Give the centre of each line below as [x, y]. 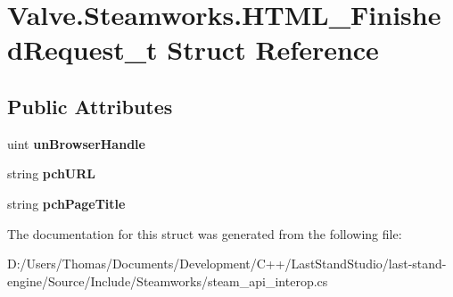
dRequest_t [82, 49]
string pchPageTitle [66, 203]
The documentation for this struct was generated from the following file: [205, 233]
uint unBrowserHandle [76, 143]
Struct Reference [273, 49]
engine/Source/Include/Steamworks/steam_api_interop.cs [168, 280]
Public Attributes [90, 106]
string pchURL [52, 173]
